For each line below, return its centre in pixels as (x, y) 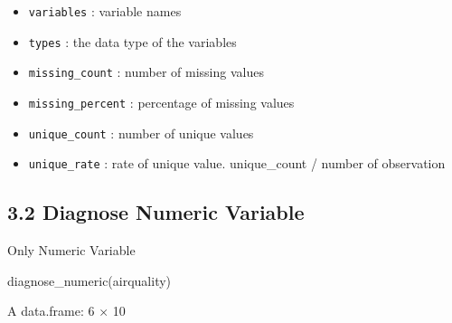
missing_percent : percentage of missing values (161, 102)
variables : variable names (105, 11)
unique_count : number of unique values (141, 133)
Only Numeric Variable (71, 250)
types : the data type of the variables (132, 41)
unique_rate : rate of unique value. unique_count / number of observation (237, 163)
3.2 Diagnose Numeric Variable (156, 212)
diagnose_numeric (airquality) (89, 280)
